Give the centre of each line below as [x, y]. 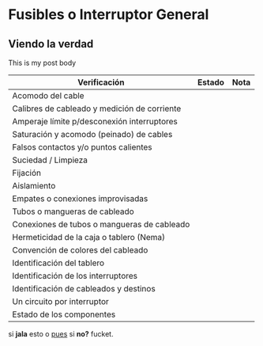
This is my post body [42, 63]
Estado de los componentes [64, 314]
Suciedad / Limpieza [50, 160]
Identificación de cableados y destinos [84, 289]
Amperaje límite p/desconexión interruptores [95, 122]
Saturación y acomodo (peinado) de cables [92, 134]
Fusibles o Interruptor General [109, 15]
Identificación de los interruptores [75, 276]
